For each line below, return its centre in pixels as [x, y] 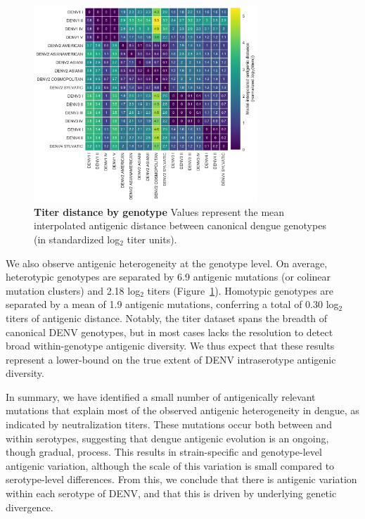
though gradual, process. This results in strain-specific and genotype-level [164, 452]
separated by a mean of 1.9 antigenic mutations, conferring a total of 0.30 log [172, 304]
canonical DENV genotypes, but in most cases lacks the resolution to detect [169, 332]
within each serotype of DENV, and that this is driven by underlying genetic [171, 493]
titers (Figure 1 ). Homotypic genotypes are [241, 290]
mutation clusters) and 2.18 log [73, 290]
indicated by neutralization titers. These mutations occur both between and [169, 424]
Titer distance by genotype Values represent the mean [159, 211]
